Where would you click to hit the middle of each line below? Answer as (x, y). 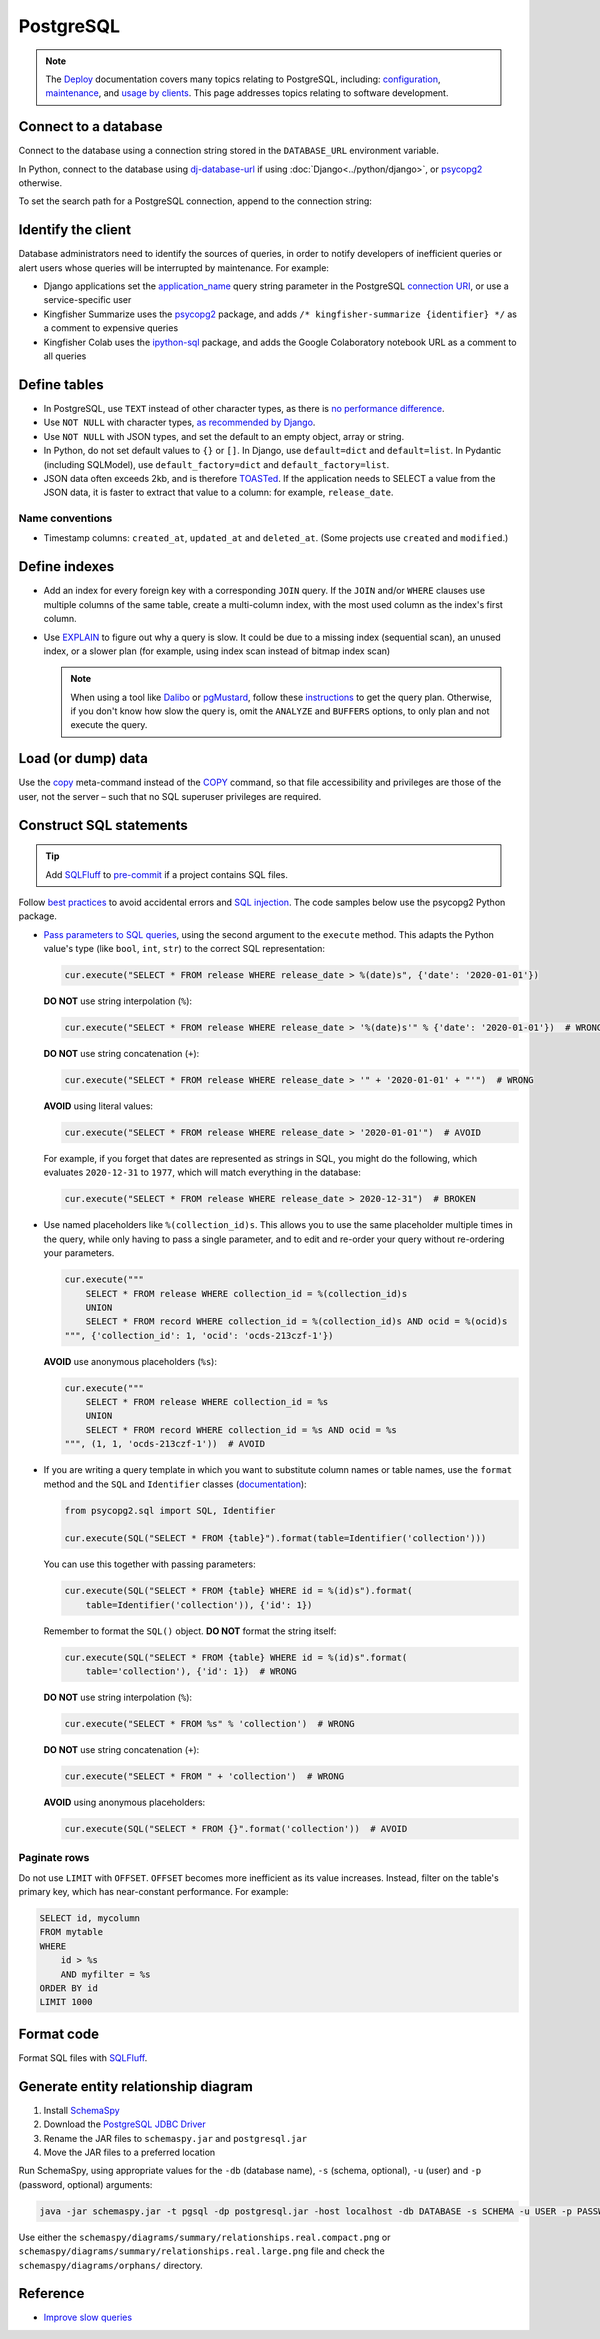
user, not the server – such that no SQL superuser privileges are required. (170, 796)
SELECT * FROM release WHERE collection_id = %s (207, 1402)
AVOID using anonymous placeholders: (124, 1802)
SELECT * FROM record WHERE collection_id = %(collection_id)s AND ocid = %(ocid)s (296, 1321)
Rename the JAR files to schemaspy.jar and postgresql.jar (175, 2138)
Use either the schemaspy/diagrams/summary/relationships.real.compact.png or (204, 2237)
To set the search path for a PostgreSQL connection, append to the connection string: (195, 201)
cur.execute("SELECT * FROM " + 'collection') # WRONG (204, 1776)
